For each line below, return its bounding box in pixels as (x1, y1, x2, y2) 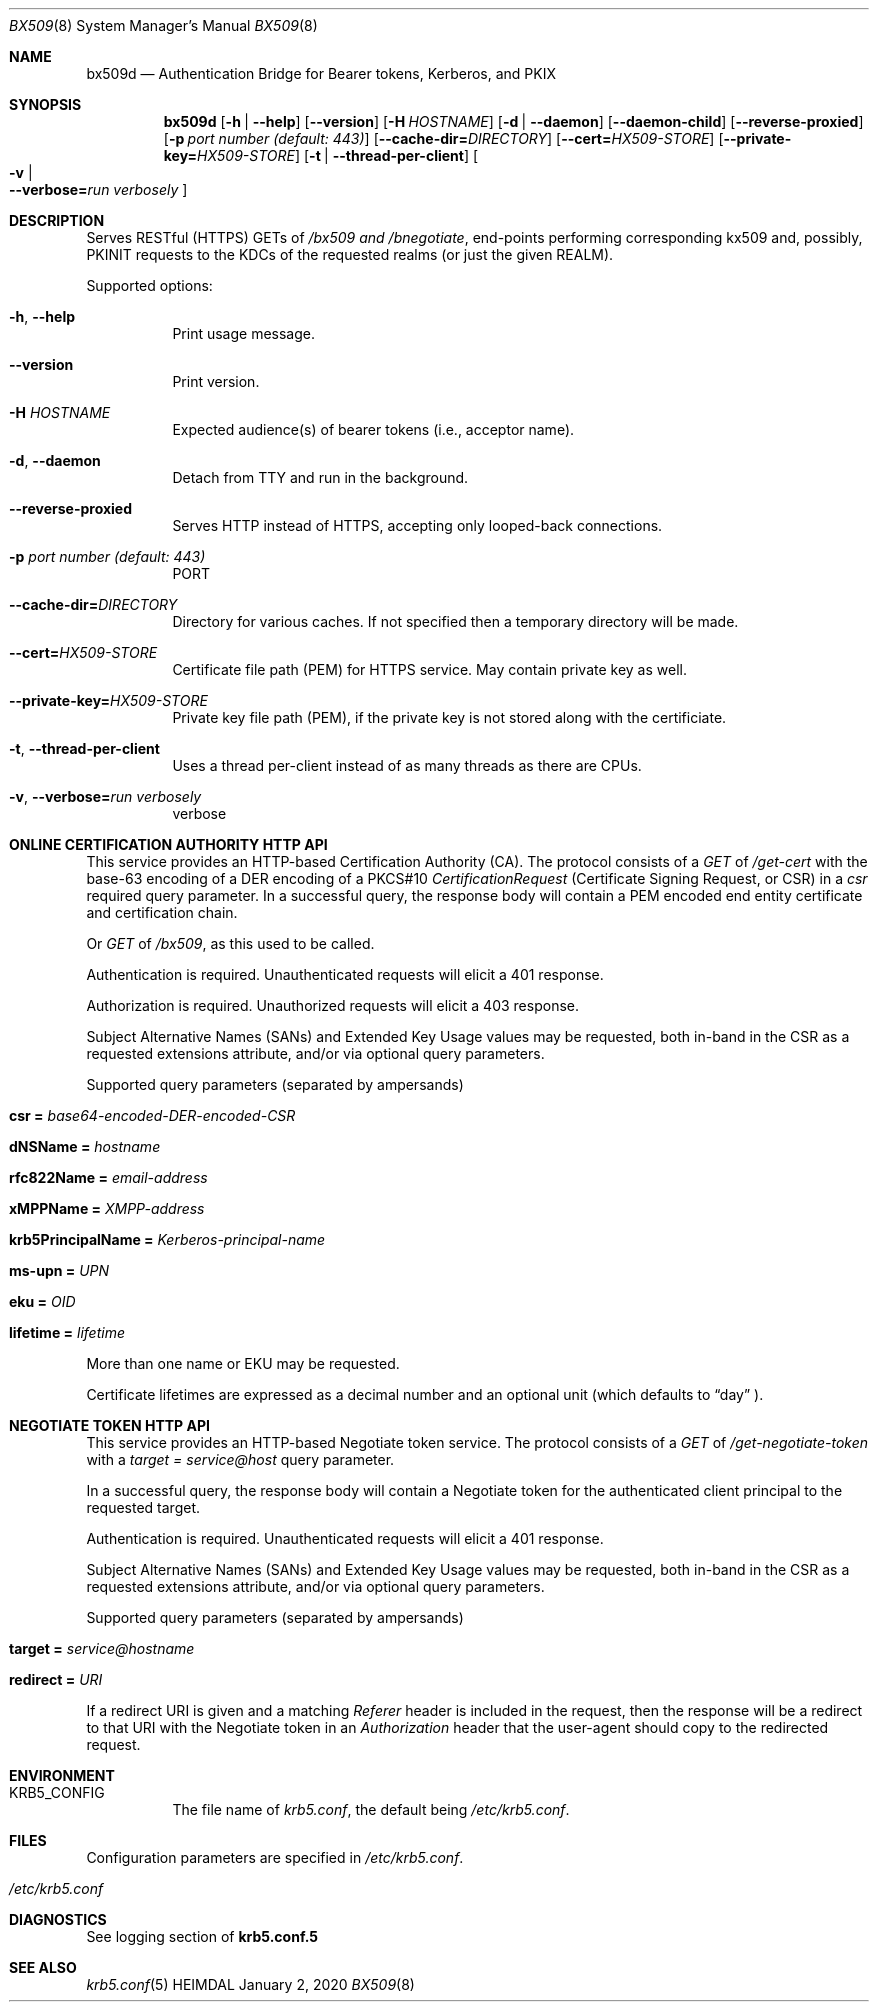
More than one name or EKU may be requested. (86, 1355, 400, 1372)
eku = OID (9, 1293, 76, 1310)
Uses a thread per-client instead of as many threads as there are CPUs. (172, 757, 642, 774)
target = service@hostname (9, 1640, 195, 1657)
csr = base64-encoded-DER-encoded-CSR (9, 1107, 296, 1124)
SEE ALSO (9, 1959, 77, 1976)
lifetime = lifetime (9, 1324, 125, 1341)
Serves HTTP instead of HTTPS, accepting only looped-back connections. (172, 517, 663, 534)
